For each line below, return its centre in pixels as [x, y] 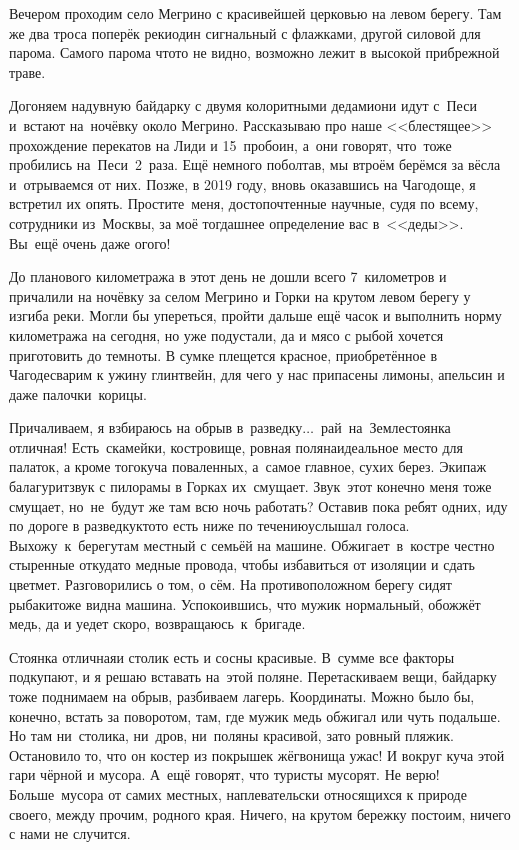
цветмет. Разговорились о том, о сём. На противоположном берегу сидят [230, 584]
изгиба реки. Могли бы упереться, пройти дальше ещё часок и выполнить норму [255, 315]
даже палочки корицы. [78, 393]
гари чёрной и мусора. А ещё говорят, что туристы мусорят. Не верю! [224, 774]
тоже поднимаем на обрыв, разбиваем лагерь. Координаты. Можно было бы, [242, 696]
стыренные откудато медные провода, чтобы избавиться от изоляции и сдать [242, 564]
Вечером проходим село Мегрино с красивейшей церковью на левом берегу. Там [255, 13]
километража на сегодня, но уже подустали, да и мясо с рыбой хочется [226, 334]
